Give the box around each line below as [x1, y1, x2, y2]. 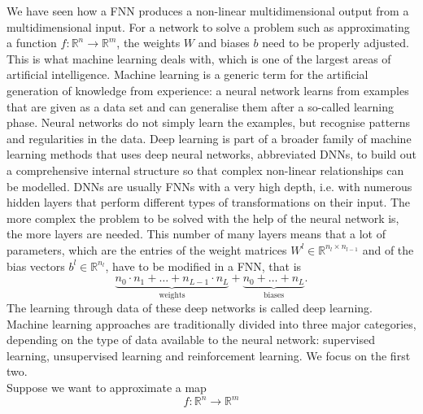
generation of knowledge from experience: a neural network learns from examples [7, 81, 409, 98]
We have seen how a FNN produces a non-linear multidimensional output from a [7, 2, 409, 19]
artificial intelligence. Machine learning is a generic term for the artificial [7, 66, 368, 83]
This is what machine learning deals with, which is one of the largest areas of [7, 50, 391, 67]
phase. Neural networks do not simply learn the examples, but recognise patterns [7, 114, 411, 131]
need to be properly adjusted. [262, 34, 409, 51]
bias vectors [7, 257, 65, 274]
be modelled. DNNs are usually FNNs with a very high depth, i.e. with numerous [7, 177, 412, 194]
